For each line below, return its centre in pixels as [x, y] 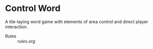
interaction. [17, 26]
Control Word [33, 8]
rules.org [26, 41]
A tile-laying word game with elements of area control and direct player [76, 22]
